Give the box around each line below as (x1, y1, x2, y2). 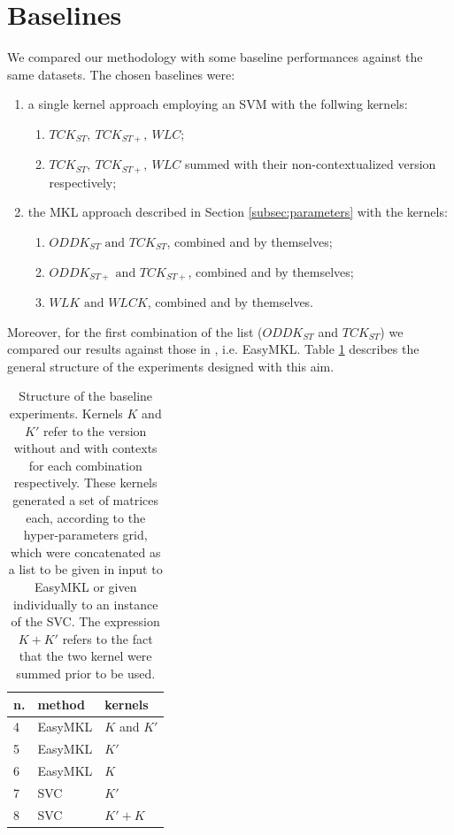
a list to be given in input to (8, 560, 163, 578)
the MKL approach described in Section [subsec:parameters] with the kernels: (27, 203, 448, 221)
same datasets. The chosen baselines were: (7, 65, 235, 83)
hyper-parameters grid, (23, 525, 148, 544)
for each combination (28, 456, 142, 474)
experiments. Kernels (9, 404, 123, 423)
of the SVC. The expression (11, 612, 160, 631)
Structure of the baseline (19, 387, 153, 405)
